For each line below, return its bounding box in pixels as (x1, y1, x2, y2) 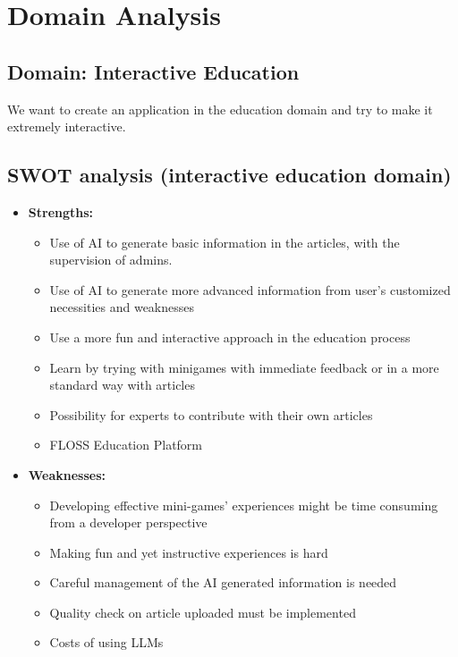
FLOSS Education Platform (49, 435, 203, 454)
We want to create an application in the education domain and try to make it (7, 99, 433, 118)
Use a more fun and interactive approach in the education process (49, 327, 411, 346)
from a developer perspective (49, 513, 208, 532)
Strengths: (28, 202, 94, 221)
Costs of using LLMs (49, 633, 164, 652)
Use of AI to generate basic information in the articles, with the (49, 232, 400, 251)
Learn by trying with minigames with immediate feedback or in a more (49, 358, 439, 376)
